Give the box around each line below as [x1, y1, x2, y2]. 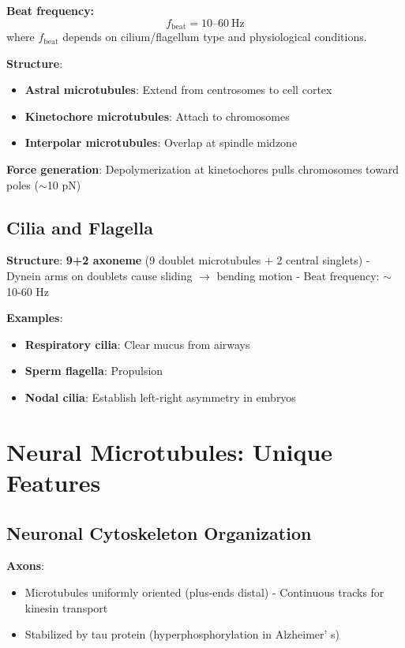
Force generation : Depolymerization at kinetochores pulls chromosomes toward [6, 161, 399, 178]
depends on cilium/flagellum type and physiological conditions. [62, 28, 367, 45]
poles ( [6, 176, 39, 193]
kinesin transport [24, 599, 108, 616]
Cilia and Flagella [6, 215, 153, 239]
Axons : [6, 557, 44, 574]
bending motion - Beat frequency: [216, 268, 380, 283]
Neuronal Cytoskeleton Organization [6, 520, 312, 545]
